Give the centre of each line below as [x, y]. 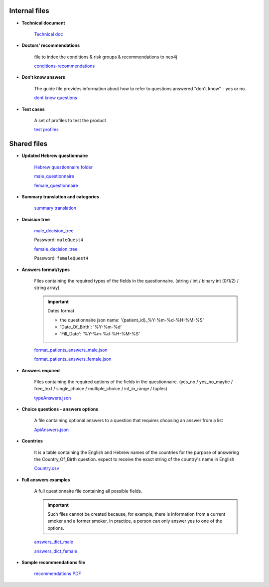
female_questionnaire [56, 185]
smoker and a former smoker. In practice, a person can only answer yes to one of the [135, 521]
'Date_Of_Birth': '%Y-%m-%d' [91, 327]
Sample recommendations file [54, 562]
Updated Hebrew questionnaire [55, 156]
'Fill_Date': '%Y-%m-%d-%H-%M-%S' [100, 334]
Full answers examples [46, 480]
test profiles [47, 130]
